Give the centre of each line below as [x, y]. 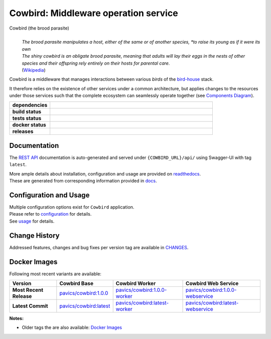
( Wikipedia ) [34, 70]
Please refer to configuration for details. [50, 214]
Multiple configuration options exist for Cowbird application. [72, 207]
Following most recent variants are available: [55, 274]
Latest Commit [30, 306]
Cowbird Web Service [212, 283]
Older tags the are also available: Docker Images [72, 327]
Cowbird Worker [136, 283]
